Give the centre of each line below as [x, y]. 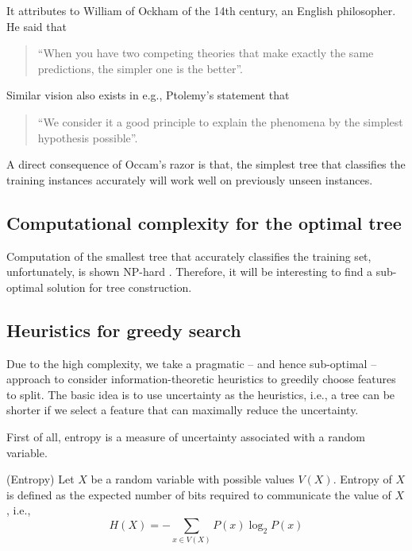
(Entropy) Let [40, 479]
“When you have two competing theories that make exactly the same [206, 53]
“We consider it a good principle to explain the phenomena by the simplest [220, 121]
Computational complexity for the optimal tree [204, 222]
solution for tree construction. [119, 287]
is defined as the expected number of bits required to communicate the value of [199, 494]
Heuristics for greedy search [124, 330]
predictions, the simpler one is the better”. [140, 68]
